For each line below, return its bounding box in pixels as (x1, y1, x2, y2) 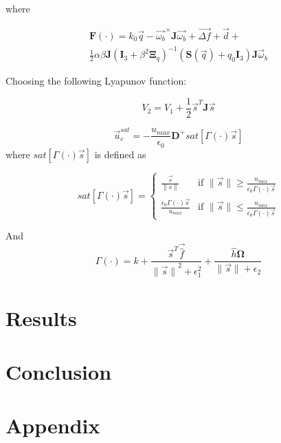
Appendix (5, 411, 100, 440)
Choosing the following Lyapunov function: (5, 74, 187, 88)
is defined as (94, 147, 146, 161)
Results (5, 303, 77, 332)
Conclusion (5, 357, 112, 385)
